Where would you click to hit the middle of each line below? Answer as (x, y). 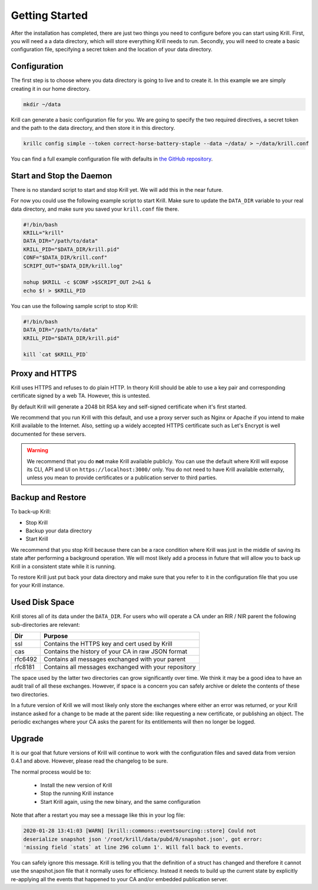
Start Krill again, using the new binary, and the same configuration (120, 801)
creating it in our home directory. (51, 89)
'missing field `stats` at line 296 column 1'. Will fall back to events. (134, 847)
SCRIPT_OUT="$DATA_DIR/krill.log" (73, 266)
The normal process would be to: (51, 772)
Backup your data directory (59, 531)
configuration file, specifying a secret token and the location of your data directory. (112, 50)
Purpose (56, 636)
